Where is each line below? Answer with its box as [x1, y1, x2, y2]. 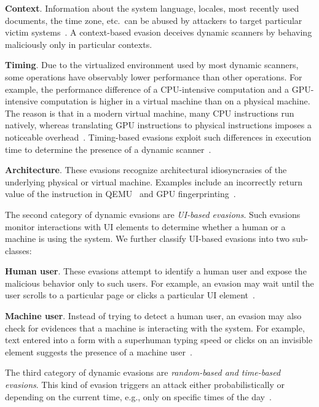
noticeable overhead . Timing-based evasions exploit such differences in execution [5, 130, 312, 143]
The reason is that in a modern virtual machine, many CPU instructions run [5, 106, 294, 119]
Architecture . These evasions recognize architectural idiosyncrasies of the [5, 163, 287, 176]
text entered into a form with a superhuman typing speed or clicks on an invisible [5, 333, 313, 346]
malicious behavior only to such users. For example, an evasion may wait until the [5, 276, 314, 289]
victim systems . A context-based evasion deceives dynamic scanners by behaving [5, 26, 312, 39]
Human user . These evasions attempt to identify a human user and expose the [5, 265, 307, 277]
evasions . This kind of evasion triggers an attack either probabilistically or [5, 378, 285, 391]
